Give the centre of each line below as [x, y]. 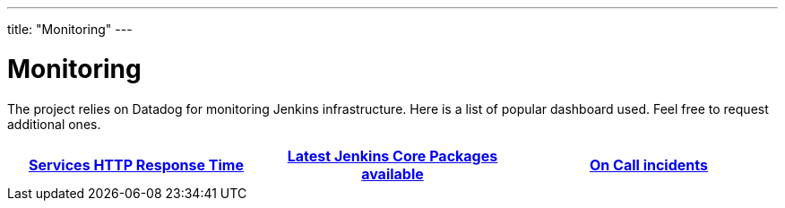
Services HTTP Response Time [136, 165]
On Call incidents [648, 165]
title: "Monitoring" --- [70, 29]
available [392, 173]
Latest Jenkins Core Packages [392, 156]
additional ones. [54, 124]
